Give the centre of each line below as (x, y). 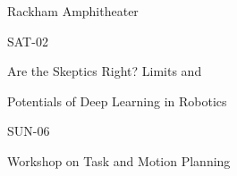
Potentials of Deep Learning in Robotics (117, 101)
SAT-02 (28, 41)
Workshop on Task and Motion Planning (119, 160)
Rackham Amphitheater (73, 11)
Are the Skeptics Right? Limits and (105, 71)
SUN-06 (29, 131)
